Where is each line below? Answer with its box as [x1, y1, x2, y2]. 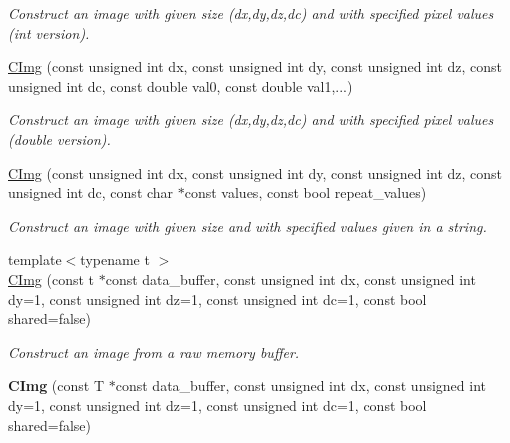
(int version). [8, 22, 90, 43]
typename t [80, 249, 150, 270]
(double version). [8, 128, 111, 149]
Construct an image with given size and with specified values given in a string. [8, 215, 487, 236]
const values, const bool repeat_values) [184, 182, 427, 203]
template [8, 249, 62, 270]
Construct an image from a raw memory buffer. [8, 341, 300, 362]
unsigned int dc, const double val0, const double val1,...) [8, 75, 353, 96]
